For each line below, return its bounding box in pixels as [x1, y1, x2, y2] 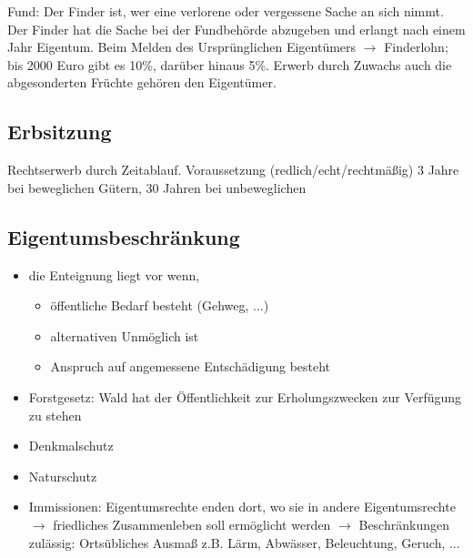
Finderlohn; [384, 37, 448, 56]
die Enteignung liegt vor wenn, [28, 265, 200, 284]
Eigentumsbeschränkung [7, 222, 240, 250]
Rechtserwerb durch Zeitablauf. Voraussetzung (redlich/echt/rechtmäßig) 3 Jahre [7, 160, 459, 179]
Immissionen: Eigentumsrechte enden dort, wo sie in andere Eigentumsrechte [28, 497, 456, 516]
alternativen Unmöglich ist [50, 326, 199, 345]
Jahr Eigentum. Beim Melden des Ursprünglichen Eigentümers [7, 37, 357, 56]
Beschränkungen [358, 514, 449, 533]
